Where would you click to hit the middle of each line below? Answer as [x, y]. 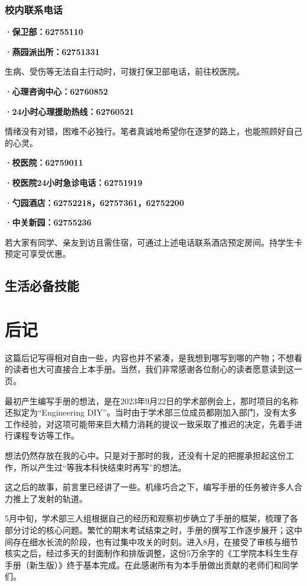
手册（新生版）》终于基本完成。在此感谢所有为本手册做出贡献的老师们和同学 [151, 564]
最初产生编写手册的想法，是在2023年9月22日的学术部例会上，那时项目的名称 [151, 400]
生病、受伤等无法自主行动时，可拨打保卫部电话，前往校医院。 [125, 71]
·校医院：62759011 [44, 162]
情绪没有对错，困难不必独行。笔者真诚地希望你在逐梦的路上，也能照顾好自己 [153, 131]
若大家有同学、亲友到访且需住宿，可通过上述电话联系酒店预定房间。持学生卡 [153, 242]
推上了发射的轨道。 [50, 498]
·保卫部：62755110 [44, 32]
